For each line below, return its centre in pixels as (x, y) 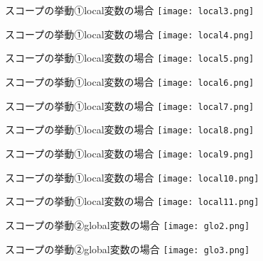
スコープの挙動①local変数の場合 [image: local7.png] (130, 105)
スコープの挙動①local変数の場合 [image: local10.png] (132, 177)
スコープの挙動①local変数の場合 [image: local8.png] (130, 129)
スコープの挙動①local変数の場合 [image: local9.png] (130, 153)
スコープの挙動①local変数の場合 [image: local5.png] (130, 58)
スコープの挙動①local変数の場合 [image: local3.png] (130, 10)
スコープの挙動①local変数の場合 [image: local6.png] (130, 81)
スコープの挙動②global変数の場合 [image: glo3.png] (128, 249)
